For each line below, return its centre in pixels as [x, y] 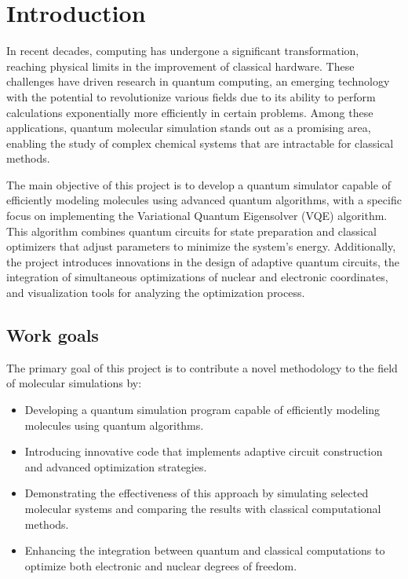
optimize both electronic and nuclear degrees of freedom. [161, 565]
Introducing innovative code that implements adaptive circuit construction [204, 451]
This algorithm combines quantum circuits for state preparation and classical [191, 231]
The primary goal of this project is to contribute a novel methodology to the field [202, 367]
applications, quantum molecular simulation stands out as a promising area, [189, 128]
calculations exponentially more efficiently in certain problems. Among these [190, 112]
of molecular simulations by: [74, 383]
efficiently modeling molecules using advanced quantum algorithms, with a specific [204, 200]
